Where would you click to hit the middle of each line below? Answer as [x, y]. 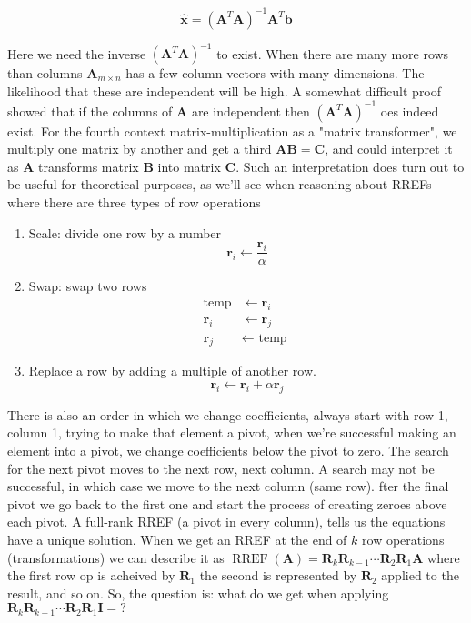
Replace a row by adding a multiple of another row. [172, 371]
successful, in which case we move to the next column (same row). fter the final [228, 486]
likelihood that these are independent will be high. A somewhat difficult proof [225, 90]
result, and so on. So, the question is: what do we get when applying [198, 593]
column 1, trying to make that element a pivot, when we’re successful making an [232, 432]
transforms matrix [89, 166]
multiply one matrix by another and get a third [140, 149]
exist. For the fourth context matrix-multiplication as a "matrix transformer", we [232, 131]
